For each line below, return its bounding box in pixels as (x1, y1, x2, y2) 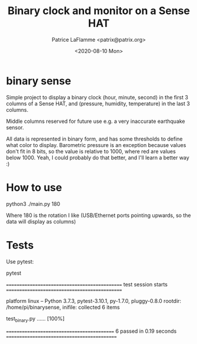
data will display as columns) (6, 218, 76, 225)
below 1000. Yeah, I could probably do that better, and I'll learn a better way (6, 154, 189, 161)
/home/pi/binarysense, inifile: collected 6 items (6, 303, 120, 310)
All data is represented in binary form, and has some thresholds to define (6, 135, 183, 142)
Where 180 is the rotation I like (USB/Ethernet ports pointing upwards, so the (6, 212, 191, 219)
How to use (6, 181, 62, 194)
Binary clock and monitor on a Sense (8, 4, 190, 18)
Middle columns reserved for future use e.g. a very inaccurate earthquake (6, 118, 185, 125)
